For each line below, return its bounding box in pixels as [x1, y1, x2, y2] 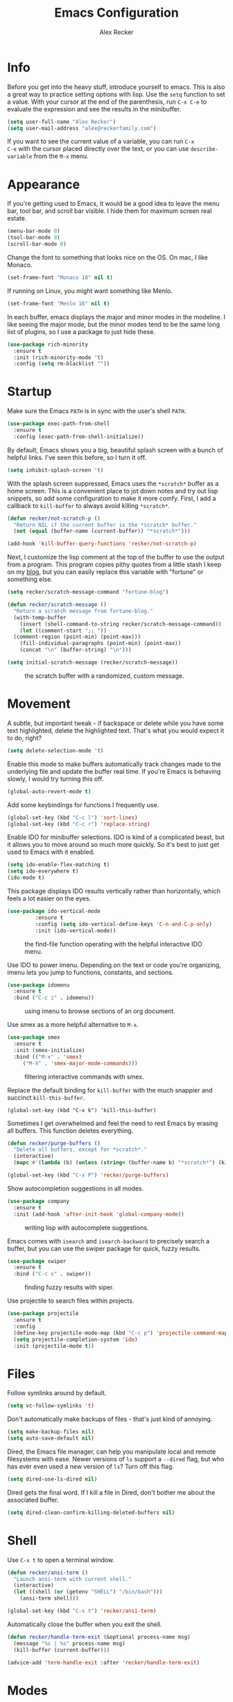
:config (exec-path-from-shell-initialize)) [13, 433, 144, 440]
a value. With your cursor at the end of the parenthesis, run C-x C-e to [7, 97, 207, 106]
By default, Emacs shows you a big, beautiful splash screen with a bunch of [7, 445, 223, 454]
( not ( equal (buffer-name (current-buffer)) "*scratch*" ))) [13, 527, 191, 535]
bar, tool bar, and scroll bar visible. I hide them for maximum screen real [7, 207, 212, 215]
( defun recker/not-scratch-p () [7, 515, 101, 522]
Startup [7, 384, 52, 399]
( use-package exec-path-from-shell [7, 420, 110, 427]
